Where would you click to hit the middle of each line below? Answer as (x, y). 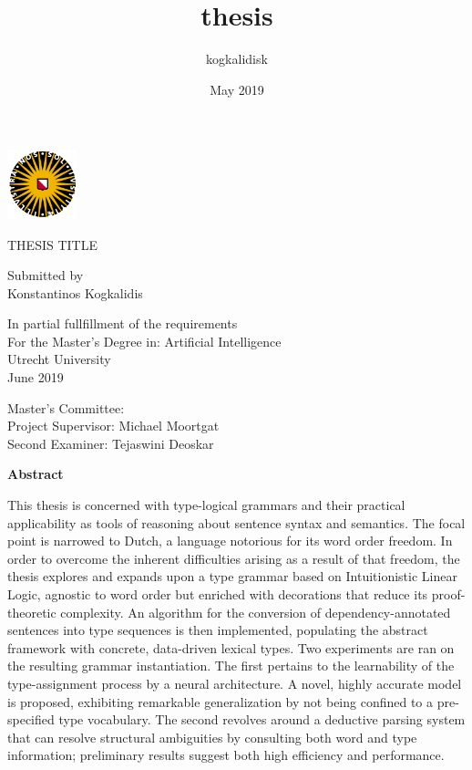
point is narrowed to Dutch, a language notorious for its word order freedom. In (230, 541)
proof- (448, 594)
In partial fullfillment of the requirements (123, 323)
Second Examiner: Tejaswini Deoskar (111, 443)
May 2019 (237, 89)
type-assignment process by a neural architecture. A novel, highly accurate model (235, 683)
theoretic (32, 612)
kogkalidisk (237, 59)
